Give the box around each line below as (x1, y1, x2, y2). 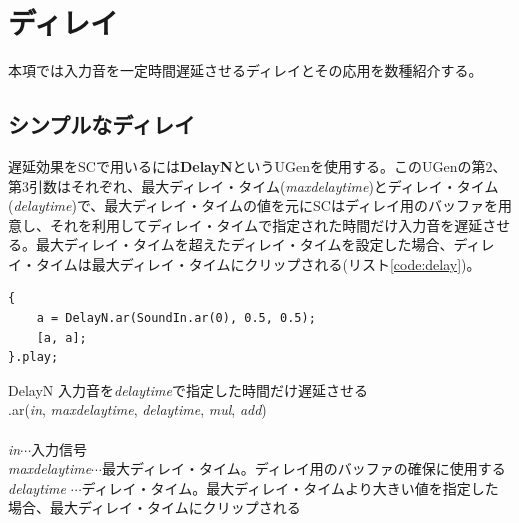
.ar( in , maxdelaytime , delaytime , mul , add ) (8, 399, 267, 420)
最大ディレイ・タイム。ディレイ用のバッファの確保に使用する (101, 458, 506, 479)
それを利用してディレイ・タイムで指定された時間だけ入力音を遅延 (49, 214, 483, 235)
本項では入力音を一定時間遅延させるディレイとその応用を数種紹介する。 (8, 60, 483, 81)
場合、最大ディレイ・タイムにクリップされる (8, 497, 301, 518)
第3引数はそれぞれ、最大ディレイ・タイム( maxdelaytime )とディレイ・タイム (8, 175, 499, 196)
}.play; (8, 350, 59, 365)
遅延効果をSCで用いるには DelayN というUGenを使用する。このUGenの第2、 (8, 155, 507, 176)
